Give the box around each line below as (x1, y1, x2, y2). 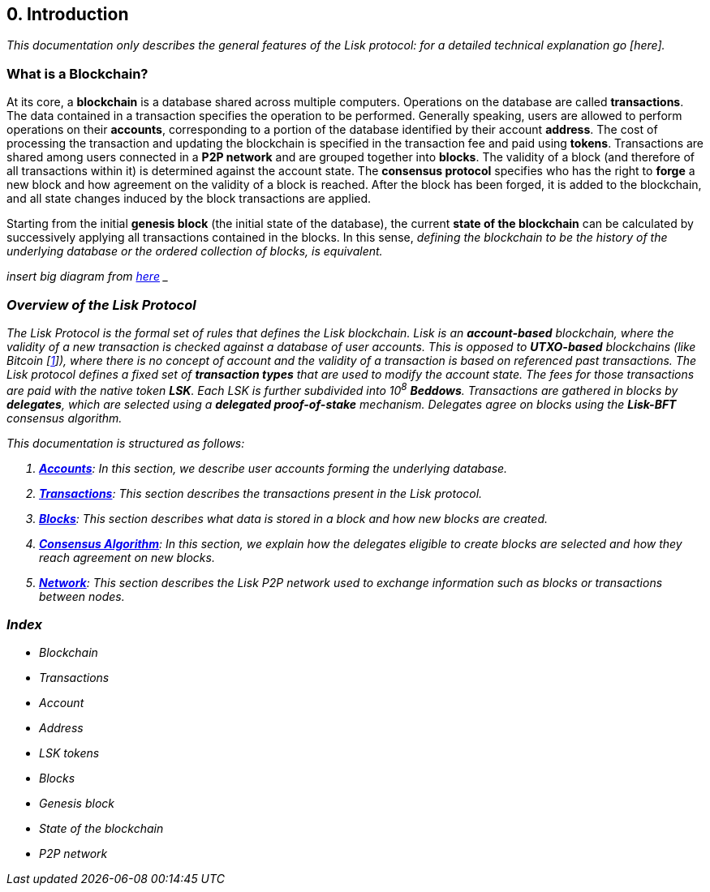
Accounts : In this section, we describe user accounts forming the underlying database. (39, 461, 508, 475)
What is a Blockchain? (6, 65, 148, 82)
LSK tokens (39, 746, 100, 761)
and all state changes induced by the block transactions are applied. (6, 191, 372, 206)
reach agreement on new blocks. (39, 550, 215, 564)
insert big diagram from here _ (6, 269, 169, 284)
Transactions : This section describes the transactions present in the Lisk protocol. (39, 486, 483, 500)
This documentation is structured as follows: (6, 435, 245, 450)
